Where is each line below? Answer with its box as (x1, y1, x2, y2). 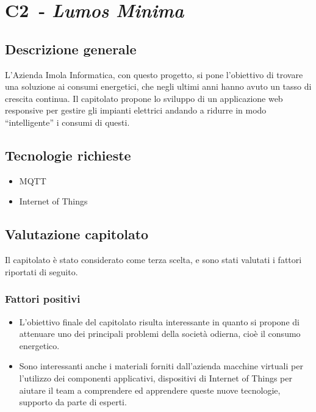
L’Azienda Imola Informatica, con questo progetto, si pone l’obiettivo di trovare (5, 68, 303, 81)
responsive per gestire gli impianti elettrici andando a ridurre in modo (5, 104, 267, 117)
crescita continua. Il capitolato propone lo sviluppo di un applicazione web (5, 92, 283, 104)
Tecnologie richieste (5, 145, 131, 164)
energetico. (19, 339, 60, 352)
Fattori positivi (5, 291, 81, 306)
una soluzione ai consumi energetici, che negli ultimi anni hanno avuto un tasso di (5, 80, 312, 93)
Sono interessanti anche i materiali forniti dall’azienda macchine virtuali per (19, 360, 303, 372)
